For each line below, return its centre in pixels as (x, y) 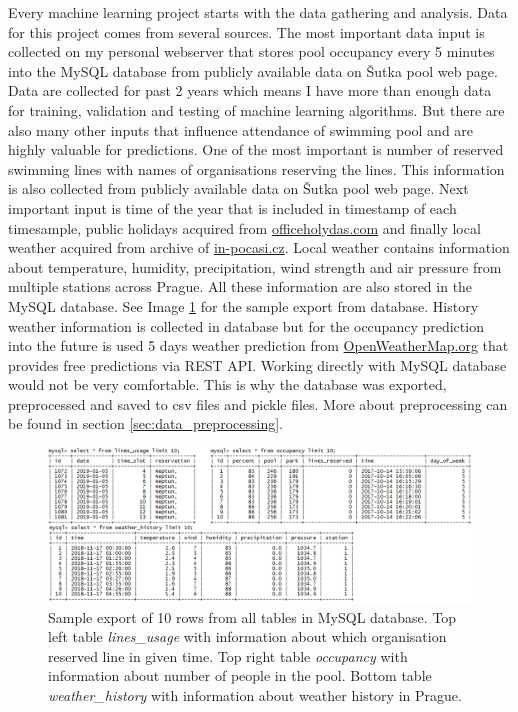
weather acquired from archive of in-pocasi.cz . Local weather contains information (259, 247)
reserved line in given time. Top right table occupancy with (228, 655)
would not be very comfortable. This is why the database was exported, (227, 384)
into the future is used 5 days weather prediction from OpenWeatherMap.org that (258, 345)
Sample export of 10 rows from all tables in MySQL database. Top (252, 616)
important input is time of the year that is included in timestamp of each (232, 207)
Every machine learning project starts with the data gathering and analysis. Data (258, 12)
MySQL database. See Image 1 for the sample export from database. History (243, 305)
